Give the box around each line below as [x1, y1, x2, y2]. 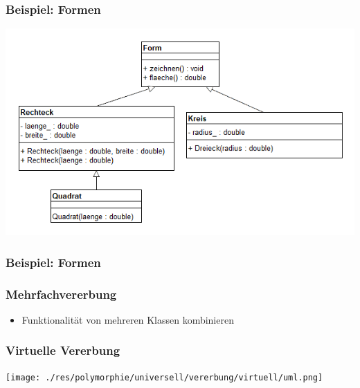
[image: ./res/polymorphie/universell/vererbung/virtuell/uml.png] [6, 372, 323, 382]
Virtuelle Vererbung [6, 342, 120, 359]
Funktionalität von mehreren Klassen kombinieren [21, 312, 234, 326]
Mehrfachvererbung [6, 285, 117, 302]
